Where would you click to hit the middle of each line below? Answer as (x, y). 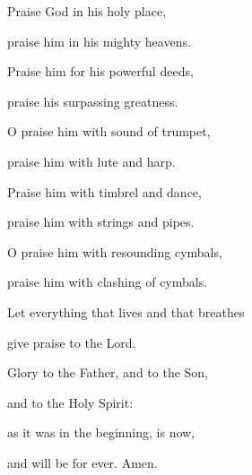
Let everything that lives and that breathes (126, 311)
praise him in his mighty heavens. (99, 41)
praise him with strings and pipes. (101, 222)
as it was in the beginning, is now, (101, 432)
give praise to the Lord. (72, 342)
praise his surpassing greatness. (93, 101)
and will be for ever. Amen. (83, 462)
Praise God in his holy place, (87, 11)
